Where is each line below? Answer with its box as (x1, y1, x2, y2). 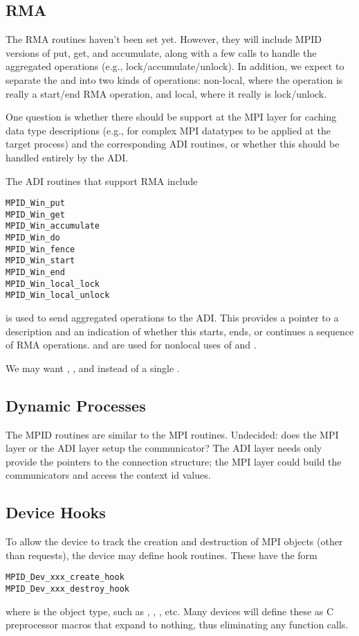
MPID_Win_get (6, 209, 65, 220)
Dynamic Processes (6, 394, 146, 416)
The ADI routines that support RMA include (6, 173, 198, 188)
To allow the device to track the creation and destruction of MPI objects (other (6, 534, 343, 549)
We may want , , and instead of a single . (6, 360, 180, 375)
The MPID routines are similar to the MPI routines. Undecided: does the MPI (6, 427, 339, 441)
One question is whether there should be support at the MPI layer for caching (6, 109, 337, 124)
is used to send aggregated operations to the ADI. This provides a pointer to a (6, 310, 339, 325)
